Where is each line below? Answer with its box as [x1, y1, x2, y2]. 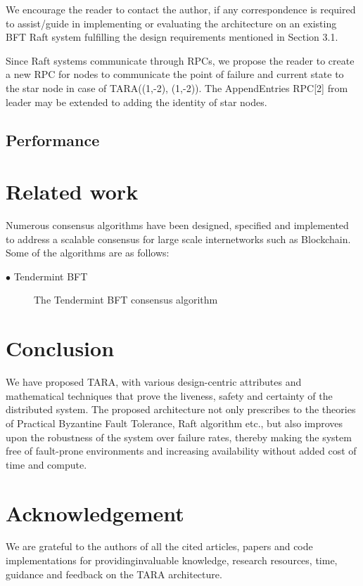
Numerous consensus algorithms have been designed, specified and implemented [6, 218, 349, 233]
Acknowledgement [6, 498, 184, 527]
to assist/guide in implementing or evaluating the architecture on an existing [6, 15, 337, 30]
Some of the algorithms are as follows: [6, 245, 170, 260]
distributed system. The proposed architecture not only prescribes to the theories [6, 402, 356, 417]
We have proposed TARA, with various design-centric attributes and [6, 375, 302, 389]
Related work [6, 177, 139, 206]
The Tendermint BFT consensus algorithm [34, 292, 218, 307]
